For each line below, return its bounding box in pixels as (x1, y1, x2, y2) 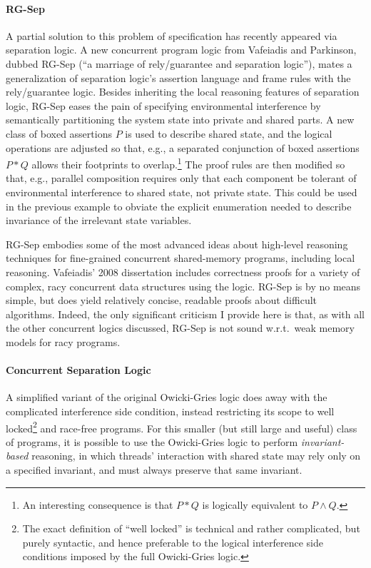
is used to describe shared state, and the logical (125, 126, 332, 141)
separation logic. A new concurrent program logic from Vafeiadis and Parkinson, (6, 42, 357, 57)
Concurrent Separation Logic (6, 362, 151, 377)
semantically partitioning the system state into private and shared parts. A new (6, 112, 355, 127)
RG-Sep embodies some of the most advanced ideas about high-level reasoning (6, 236, 348, 251)
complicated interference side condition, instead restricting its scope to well (6, 403, 335, 418)
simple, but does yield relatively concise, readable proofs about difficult (6, 293, 317, 308)
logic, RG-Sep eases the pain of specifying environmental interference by (6, 98, 321, 113)
